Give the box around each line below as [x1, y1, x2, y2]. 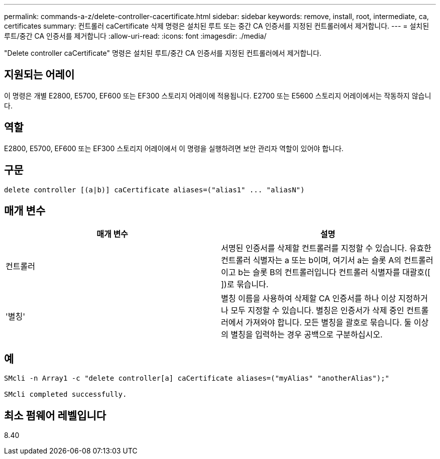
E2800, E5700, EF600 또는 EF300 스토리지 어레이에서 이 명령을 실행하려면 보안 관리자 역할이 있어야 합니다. [4, 144, 344, 153]
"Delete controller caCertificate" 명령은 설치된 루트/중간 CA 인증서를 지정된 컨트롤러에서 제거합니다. [4, 49, 321, 57]
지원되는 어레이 [4, 68, 75, 81]
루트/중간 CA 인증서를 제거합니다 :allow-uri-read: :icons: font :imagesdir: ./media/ [4, 32, 267, 40]
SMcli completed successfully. [4, 390, 127, 399]
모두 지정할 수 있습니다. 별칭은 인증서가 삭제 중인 [231, 305, 404, 316]
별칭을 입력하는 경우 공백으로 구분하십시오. [231, 329, 383, 340]
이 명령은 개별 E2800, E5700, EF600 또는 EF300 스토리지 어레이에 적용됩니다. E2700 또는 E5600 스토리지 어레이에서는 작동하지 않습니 [4, 91, 431, 100]
